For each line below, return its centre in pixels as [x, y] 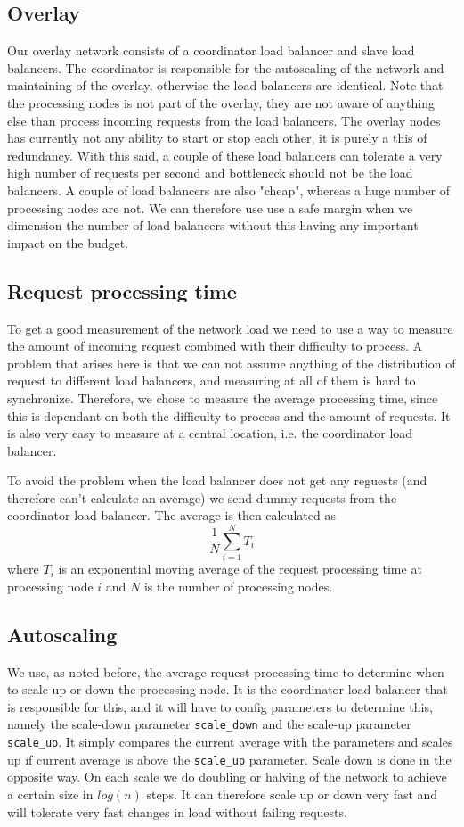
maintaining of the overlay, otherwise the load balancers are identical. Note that [225, 85]
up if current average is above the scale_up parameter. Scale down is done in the [229, 759]
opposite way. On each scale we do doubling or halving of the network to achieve [227, 777]
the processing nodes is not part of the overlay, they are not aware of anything [221, 102]
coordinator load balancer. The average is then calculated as [171, 515]
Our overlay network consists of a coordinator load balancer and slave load [211, 50]
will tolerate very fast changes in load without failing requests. [177, 811]
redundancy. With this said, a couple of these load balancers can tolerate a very [225, 155]
